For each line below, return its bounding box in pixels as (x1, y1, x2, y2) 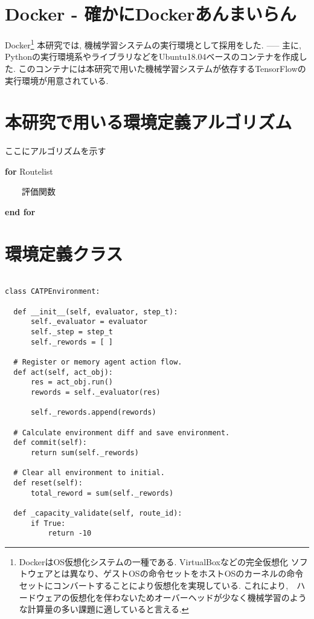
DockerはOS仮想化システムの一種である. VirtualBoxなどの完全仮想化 (19, 555, 288, 568)
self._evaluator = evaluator (30, 317, 148, 326)
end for (5, 206, 36, 218)
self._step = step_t (30, 328, 113, 337)
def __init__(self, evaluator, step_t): (13, 307, 178, 316)
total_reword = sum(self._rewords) (30, 488, 174, 497)
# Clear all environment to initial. (13, 468, 165, 478)
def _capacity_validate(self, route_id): (13, 508, 182, 517)
